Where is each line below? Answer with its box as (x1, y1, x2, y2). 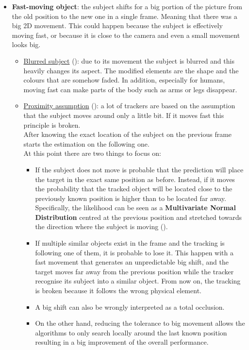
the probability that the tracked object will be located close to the (35, 183, 232, 194)
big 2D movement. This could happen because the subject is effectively (12, 20, 223, 31)
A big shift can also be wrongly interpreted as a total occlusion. (35, 301, 225, 312)
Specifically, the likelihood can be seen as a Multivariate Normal (35, 202, 236, 213)
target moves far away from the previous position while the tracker (35, 266, 234, 276)
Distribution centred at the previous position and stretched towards (35, 212, 242, 222)
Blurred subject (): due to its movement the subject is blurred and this (23, 55, 234, 66)
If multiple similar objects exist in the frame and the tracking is (35, 238, 225, 248)
